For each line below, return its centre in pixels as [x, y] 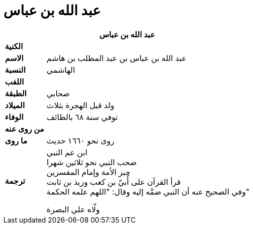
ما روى [16, 140]
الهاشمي [61, 70]
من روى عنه [25, 128]
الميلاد [15, 105]
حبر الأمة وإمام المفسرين [89, 172]
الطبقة [16, 93]
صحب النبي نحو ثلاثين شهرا [92, 162]
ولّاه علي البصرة [73, 209]
